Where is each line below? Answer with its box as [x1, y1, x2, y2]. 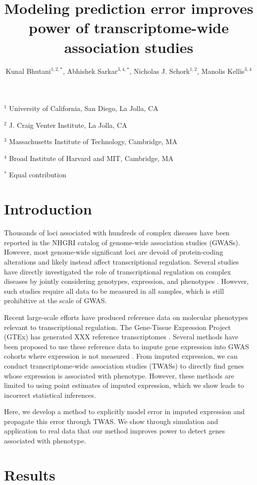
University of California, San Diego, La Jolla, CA [9, 103, 158, 113]
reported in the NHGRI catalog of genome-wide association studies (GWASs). [4, 237, 240, 247]
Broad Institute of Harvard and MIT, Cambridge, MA [9, 153, 174, 163]
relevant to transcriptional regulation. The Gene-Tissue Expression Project [4, 322, 231, 332]
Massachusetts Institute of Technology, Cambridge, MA [9, 136, 177, 147]
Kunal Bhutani [5, 65, 51, 76]
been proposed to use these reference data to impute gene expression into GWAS [4, 341, 249, 351]
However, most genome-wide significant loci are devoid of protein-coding [4, 247, 223, 257]
